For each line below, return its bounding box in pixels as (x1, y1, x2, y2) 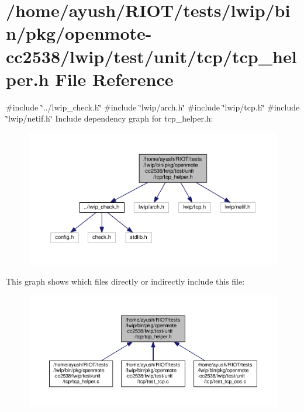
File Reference (55, 67, 174, 91)
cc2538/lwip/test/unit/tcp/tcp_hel (6, 44, 297, 68)
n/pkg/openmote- (6, 21, 152, 45)
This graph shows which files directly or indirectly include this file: (6, 275, 245, 287)
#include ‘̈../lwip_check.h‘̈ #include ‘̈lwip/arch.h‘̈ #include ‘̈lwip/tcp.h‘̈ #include (6, 101, 300, 113)
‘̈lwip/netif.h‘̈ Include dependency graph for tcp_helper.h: (6, 112, 213, 124)
